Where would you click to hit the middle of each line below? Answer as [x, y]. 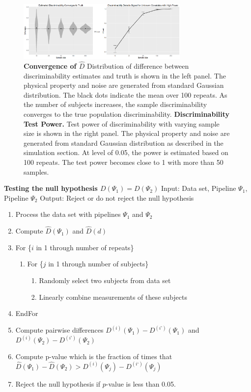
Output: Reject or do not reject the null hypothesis [117, 197]
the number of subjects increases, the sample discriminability [115, 104]
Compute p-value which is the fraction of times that [94, 356]
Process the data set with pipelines [68, 214]
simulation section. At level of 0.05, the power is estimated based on [126, 152]
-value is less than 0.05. [141, 383]
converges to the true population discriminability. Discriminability [127, 114]
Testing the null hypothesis [51, 188]
